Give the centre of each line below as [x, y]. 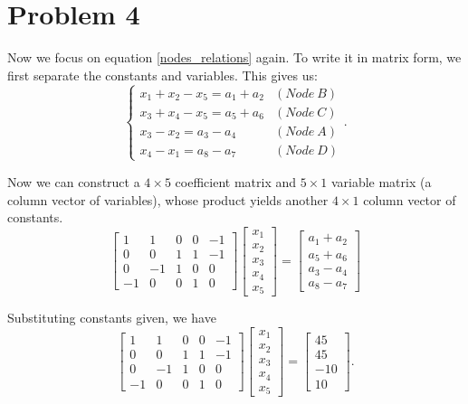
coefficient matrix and [236, 181]
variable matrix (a [381, 181]
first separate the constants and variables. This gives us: [162, 75]
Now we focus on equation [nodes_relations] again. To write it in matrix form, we [234, 57]
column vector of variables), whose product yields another [168, 199]
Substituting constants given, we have [112, 318]
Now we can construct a [74, 181]
